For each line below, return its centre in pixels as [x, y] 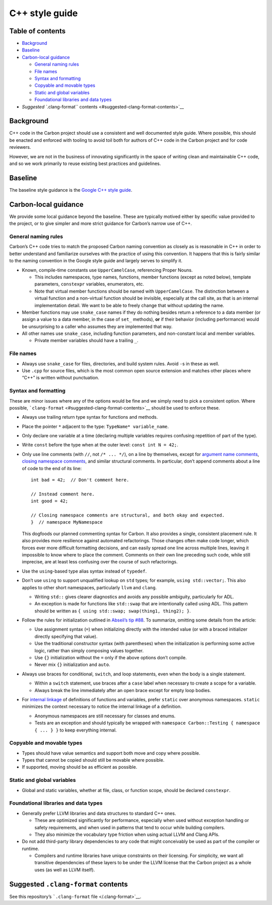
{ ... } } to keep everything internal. [76, 730]
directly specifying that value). [66, 636]
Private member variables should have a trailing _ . [86, 341]
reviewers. [20, 147]
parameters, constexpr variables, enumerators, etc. [89, 284]
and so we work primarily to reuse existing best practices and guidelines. [85, 163]
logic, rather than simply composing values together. [89, 650]
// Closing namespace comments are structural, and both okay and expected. [128, 515]
